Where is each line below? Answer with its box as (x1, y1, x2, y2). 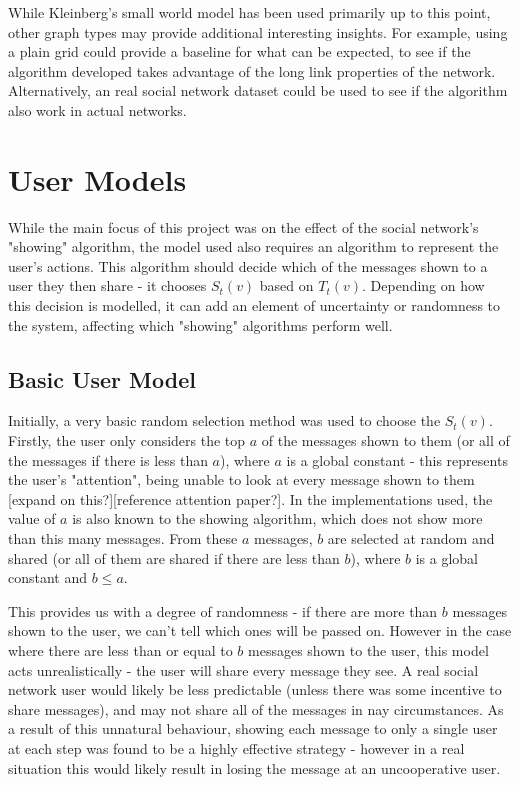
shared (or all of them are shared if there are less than (8, 547, 340, 568)
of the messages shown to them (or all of (261, 430, 510, 451)
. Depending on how (362, 275, 485, 296)
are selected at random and (327, 528, 495, 549)
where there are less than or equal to (8, 639, 233, 660)
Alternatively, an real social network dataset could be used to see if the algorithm (8, 80, 508, 101)
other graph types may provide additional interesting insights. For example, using (8, 21, 508, 42)
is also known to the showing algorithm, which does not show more (72, 508, 483, 529)
